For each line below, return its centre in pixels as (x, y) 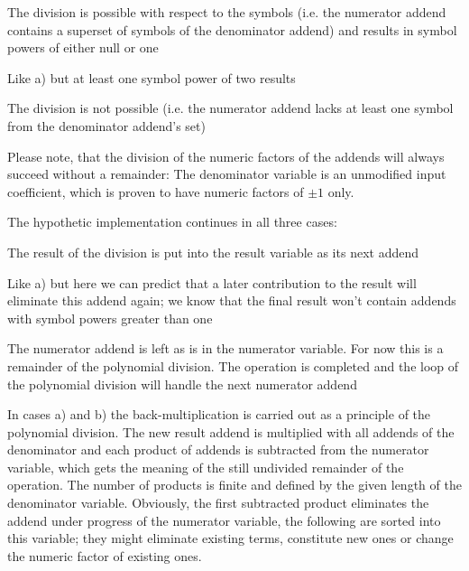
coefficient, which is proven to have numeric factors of (156, 191)
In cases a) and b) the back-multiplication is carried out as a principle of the (219, 414)
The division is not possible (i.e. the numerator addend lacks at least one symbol (230, 108)
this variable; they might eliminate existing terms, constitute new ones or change (230, 538)
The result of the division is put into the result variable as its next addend (213, 252)
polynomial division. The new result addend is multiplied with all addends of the (231, 431)
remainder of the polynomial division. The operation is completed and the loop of (233, 365)
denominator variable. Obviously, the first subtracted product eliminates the (218, 503)
